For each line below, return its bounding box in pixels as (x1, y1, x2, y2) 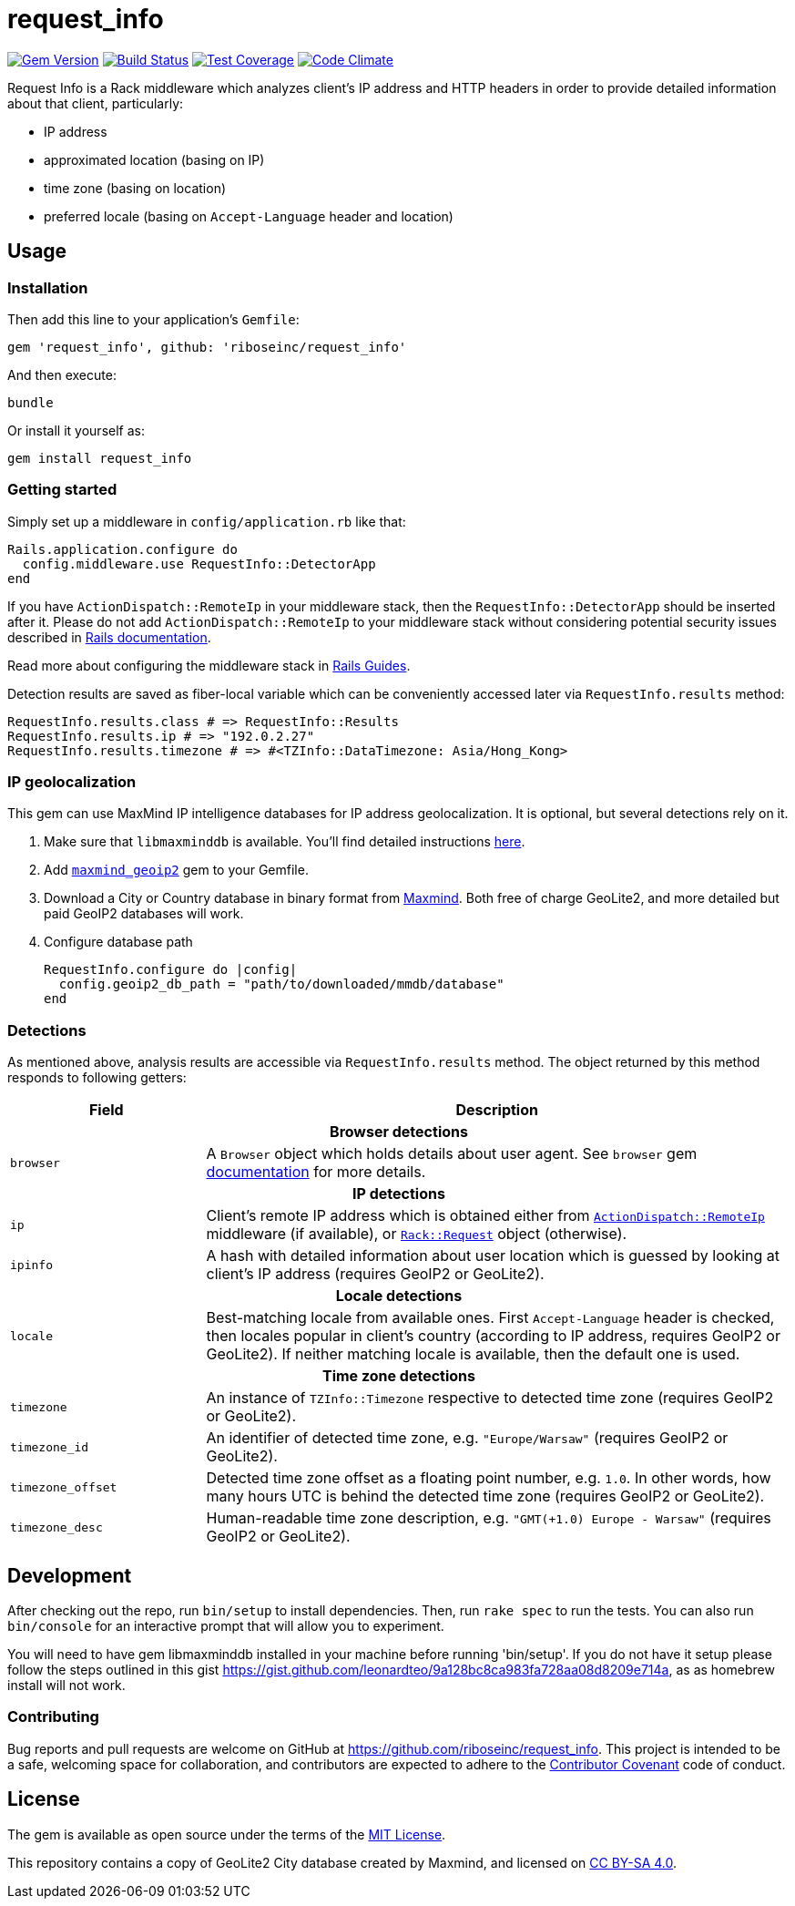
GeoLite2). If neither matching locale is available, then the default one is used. (206, 1345, 740, 1364)
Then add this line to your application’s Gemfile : (7, 311, 300, 327)
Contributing (7, 1707, 99, 1727)
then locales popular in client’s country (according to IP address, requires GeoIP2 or (206, 1327, 780, 1346)
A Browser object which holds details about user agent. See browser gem (206, 1144, 698, 1163)
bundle (7, 395, 54, 410)
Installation (7, 278, 88, 297)
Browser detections (330, 1122, 468, 1142)
